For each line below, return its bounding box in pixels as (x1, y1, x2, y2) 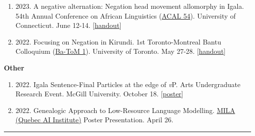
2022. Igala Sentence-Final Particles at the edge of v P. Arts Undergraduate (15, 79, 241, 89)
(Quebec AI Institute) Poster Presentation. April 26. (15, 114, 174, 125)
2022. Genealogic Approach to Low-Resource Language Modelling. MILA (15, 105, 235, 115)
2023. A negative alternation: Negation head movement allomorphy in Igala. (15, 1, 244, 11)
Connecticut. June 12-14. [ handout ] (15, 20, 122, 30)
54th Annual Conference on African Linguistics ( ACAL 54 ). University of (15, 10, 236, 21)
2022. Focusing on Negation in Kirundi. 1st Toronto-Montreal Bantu (15, 36, 221, 46)
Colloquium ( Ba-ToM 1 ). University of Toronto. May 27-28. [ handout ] (15, 46, 226, 56)
